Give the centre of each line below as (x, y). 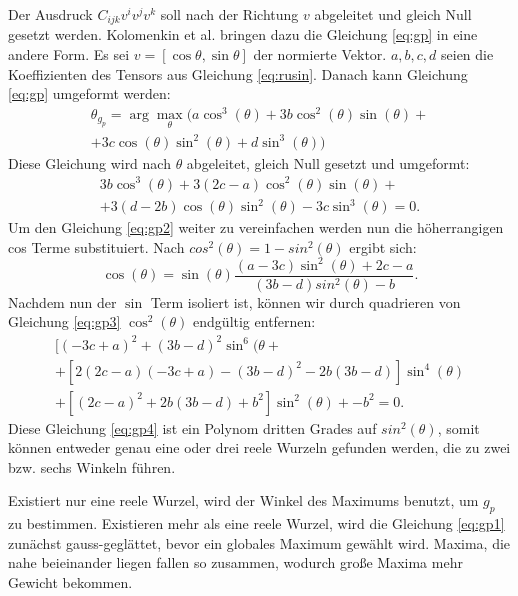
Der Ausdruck (50, 14)
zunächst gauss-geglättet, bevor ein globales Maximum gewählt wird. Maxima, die (259, 542)
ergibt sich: (383, 246)
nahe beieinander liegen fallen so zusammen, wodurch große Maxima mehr (235, 562)
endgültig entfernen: (254, 321)
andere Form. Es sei (69, 54)
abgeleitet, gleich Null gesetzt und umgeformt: (328, 162)
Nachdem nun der (62, 301)
